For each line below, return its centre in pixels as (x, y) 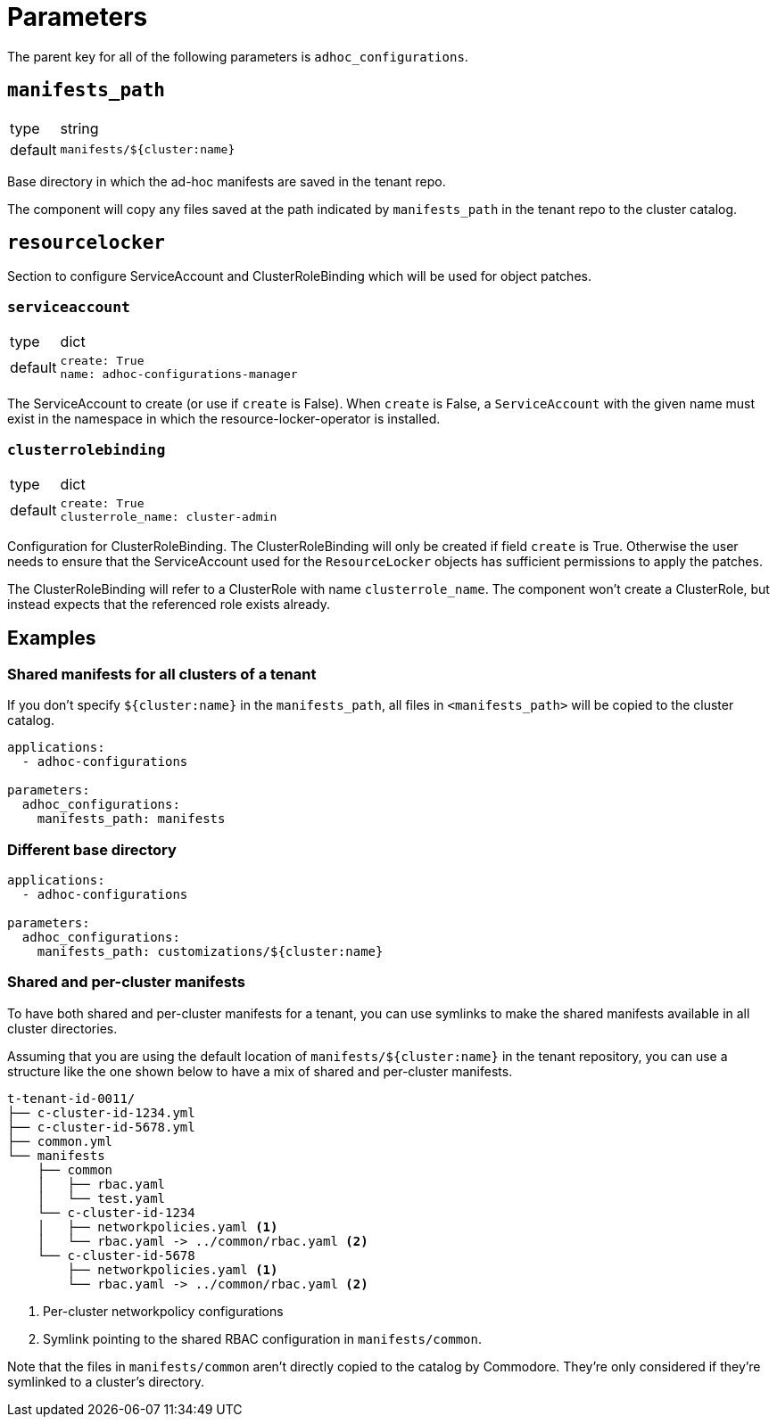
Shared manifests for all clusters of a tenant (162, 674)
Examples (52, 638)
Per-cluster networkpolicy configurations (163, 1311)
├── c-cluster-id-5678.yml (101, 1127)
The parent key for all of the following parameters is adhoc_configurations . (238, 56)
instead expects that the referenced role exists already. (169, 604)
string (79, 128)
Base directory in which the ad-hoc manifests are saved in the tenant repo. (227, 181)
